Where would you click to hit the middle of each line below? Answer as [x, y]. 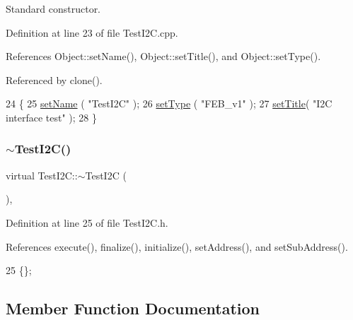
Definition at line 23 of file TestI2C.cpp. [92, 32]
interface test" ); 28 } [51, 117]
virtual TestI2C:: [42, 175]
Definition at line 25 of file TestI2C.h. [87, 222]
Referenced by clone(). [54, 79]
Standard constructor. [53, 8]
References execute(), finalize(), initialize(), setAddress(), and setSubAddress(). [177, 246]
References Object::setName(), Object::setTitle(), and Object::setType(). [163, 56]
